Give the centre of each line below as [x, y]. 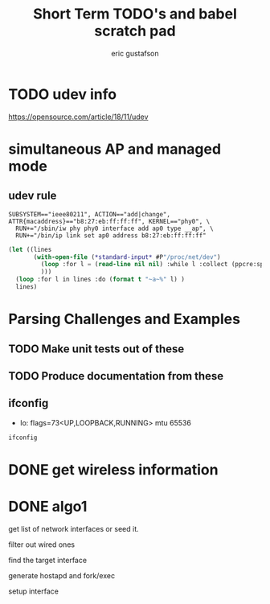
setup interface [33, 591]
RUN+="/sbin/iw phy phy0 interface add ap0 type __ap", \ [115, 228]
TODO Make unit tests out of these [96, 349]
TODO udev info [63, 94]
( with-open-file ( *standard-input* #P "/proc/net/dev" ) [127, 257]
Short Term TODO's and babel [135, 14]
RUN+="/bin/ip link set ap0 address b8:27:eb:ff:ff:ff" [111, 235]
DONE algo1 [48, 506]
